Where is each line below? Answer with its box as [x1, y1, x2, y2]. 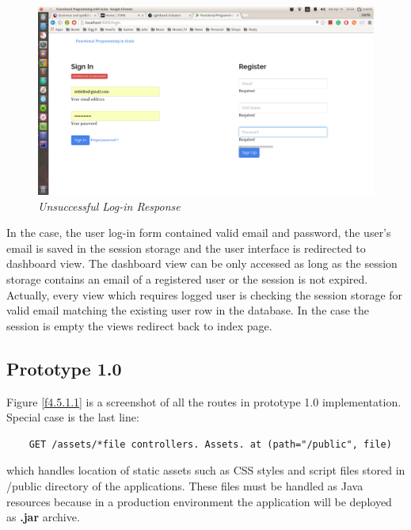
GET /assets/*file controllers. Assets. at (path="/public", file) [29, 438, 392, 450]
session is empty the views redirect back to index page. [6, 317, 272, 334]
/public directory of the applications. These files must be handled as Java [6, 478, 363, 494]
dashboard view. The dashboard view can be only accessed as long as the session [6, 255, 398, 272]
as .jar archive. [6, 509, 80, 525]
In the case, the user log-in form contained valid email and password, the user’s [6, 224, 391, 241]
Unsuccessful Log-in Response [38, 197, 181, 214]
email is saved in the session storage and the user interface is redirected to [6, 239, 366, 256]
